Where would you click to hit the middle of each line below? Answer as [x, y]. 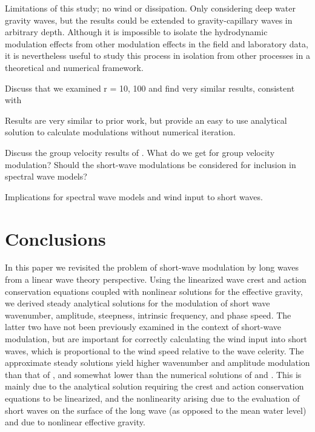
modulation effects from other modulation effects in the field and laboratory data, [157, 43]
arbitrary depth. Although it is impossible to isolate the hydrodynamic [136, 32]
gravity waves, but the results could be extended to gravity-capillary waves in [149, 20]
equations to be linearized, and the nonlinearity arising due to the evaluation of [152, 398]
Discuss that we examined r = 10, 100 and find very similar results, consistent [150, 88]
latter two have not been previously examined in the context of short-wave [143, 327]
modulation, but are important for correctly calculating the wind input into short [156, 339]
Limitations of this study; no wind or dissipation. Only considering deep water [150, 8]
